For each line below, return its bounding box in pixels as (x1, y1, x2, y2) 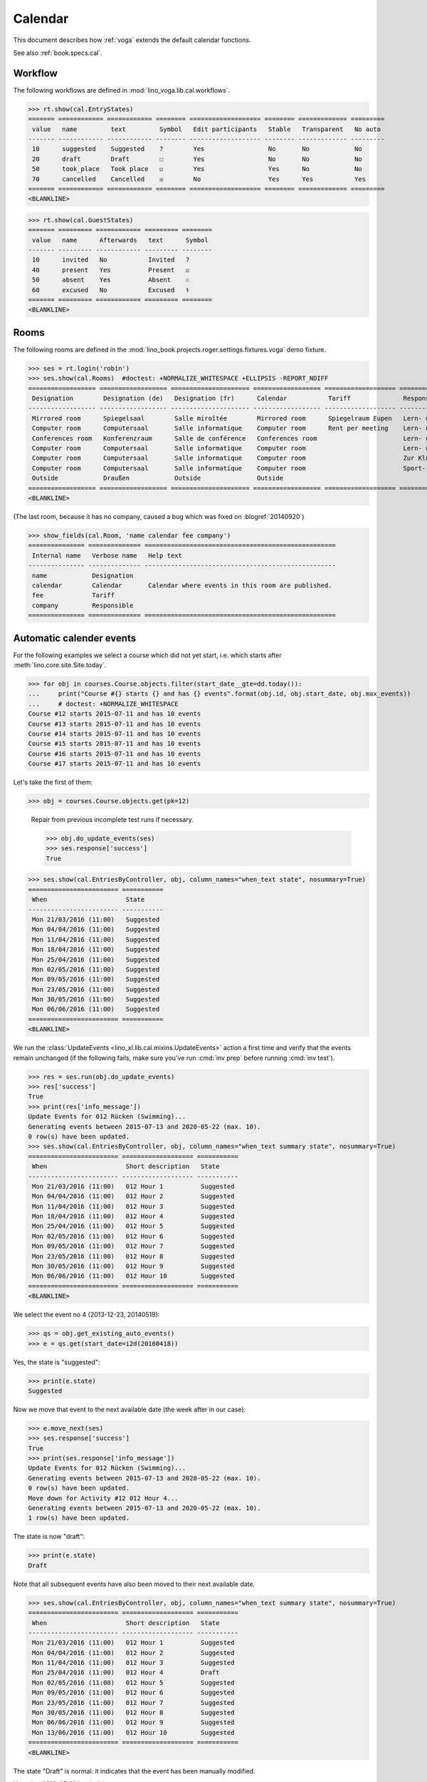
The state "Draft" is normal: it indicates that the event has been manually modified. (13, 1766, 255, 1775)
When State (32, 895, 145, 904)
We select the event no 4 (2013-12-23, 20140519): (13, 1310, 160, 1319)
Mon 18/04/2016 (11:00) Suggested (32, 945, 160, 954)
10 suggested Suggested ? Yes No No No (32, 145, 362, 153)
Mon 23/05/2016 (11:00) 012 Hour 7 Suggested (32, 1699, 235, 1706)
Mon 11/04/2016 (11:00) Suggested (32, 935, 160, 944)
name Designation (32, 571, 134, 580)
